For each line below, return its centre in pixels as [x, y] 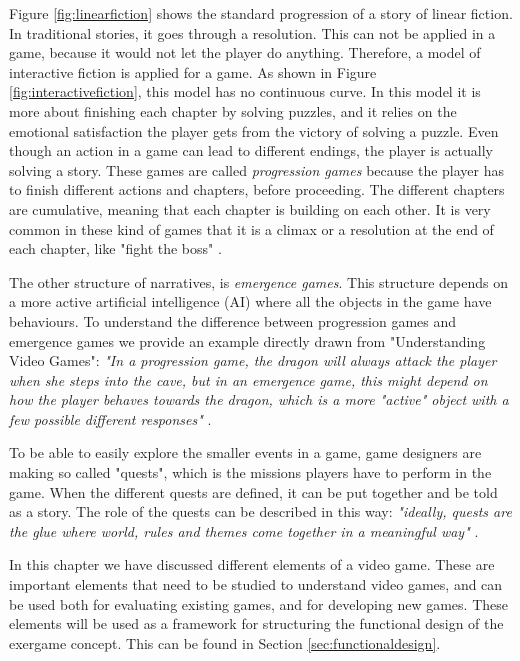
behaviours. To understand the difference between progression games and [233, 320]
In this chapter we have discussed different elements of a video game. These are [252, 564]
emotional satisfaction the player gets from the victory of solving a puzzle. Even [254, 130]
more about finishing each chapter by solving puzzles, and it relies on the [233, 110]
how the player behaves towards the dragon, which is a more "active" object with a [259, 399]
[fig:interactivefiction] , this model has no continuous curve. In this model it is [245, 91]
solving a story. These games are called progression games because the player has [256, 169]
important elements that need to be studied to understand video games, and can [256, 584]
